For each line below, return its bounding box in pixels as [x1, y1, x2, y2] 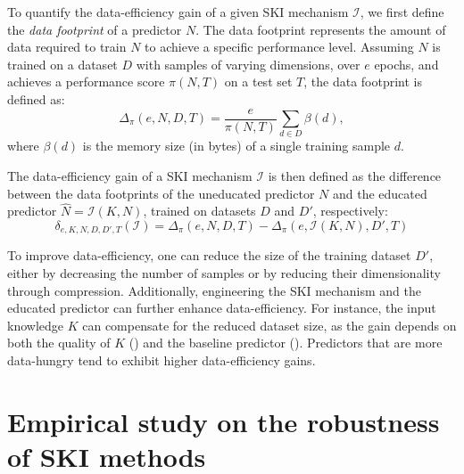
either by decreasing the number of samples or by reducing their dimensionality [7, 264, 441, 282]
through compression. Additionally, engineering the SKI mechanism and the [7, 281, 421, 299]
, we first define [360, 3, 444, 20]
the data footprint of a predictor [7, 20, 182, 38]
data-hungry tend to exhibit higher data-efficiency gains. [7, 350, 316, 369]
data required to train [7, 37, 127, 56]
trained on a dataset [7, 54, 118, 73]
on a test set [224, 72, 293, 91]
